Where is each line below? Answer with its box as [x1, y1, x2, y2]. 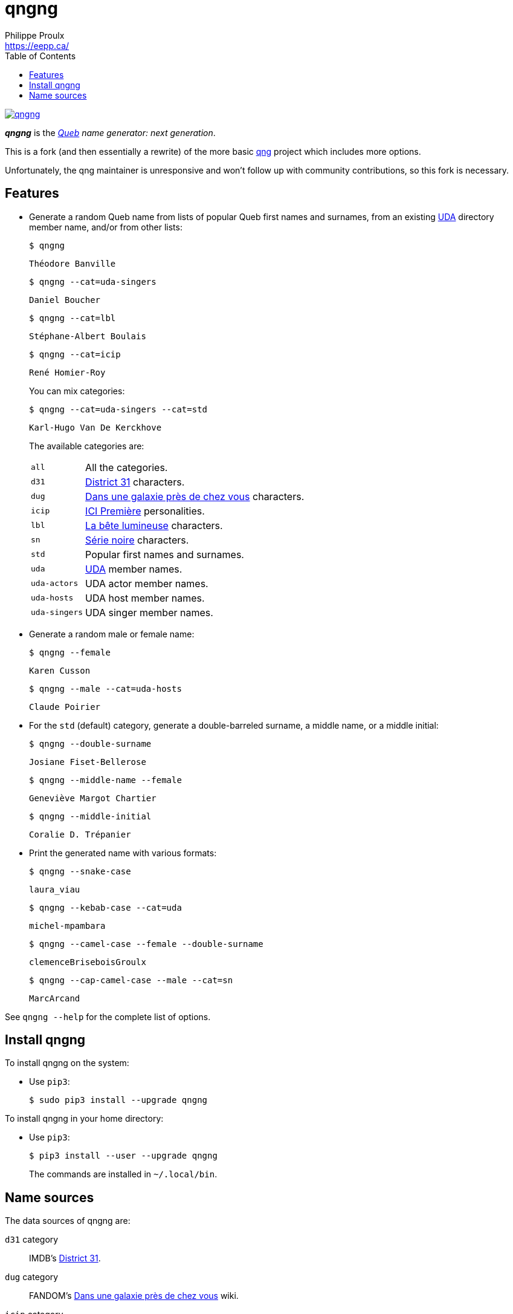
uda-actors [31, 579, 79, 588]
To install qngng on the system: [5, 1058, 129, 1068]
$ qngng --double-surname [29, 738, 152, 749]
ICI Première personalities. [85, 504, 205, 517]
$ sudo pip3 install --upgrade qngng [29, 1095, 208, 1105]
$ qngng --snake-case [29, 866, 131, 876]
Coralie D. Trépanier [29, 829, 131, 839]
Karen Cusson [29, 665, 91, 675]
